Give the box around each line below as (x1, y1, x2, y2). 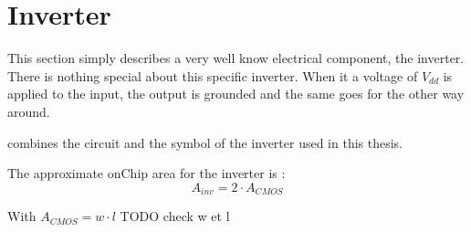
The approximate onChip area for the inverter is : (7, 163, 286, 183)
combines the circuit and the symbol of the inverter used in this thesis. (7, 132, 403, 152)
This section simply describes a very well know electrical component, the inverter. (7, 48, 465, 68)
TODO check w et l (120, 206, 230, 226)
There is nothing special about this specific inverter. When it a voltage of (7, 66, 418, 85)
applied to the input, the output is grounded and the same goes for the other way (7, 84, 465, 103)
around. (7, 101, 50, 121)
